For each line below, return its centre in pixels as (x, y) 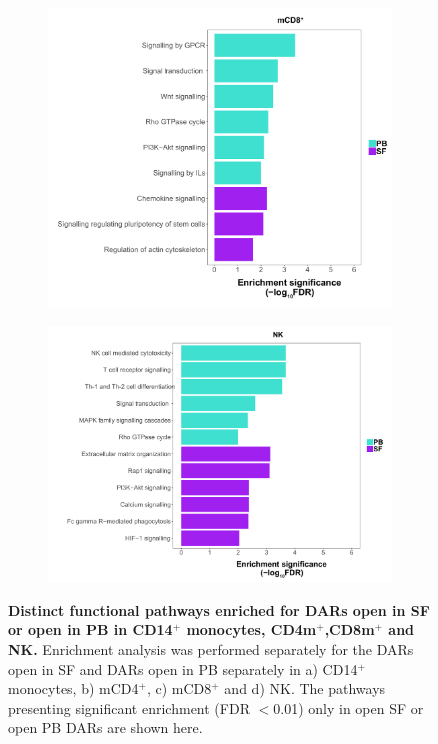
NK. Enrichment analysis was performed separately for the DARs (211, 649)
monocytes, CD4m (251, 629)
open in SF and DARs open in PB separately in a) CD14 (183, 668)
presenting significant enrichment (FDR (129, 707)
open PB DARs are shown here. (105, 727)
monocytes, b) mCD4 (73, 688)
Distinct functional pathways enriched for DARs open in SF (219, 609)
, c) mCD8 (179, 688)
